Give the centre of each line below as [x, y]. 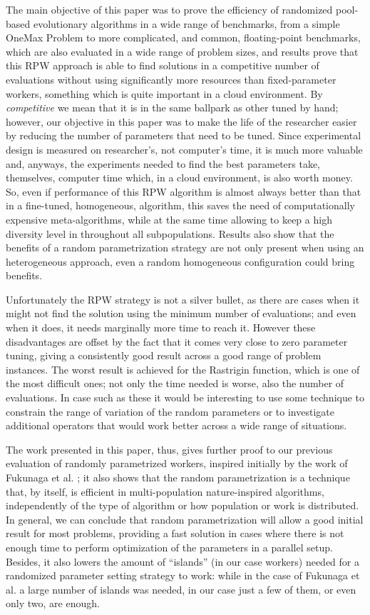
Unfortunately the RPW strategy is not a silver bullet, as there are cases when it [183, 299]
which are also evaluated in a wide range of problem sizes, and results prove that [182, 51]
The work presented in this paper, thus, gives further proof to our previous [169, 449]
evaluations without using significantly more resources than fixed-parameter [171, 79]
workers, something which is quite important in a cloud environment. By [164, 93]
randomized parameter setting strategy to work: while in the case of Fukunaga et [183, 575]
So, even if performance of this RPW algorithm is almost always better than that [184, 191]
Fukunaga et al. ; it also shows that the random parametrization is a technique [178, 477]
